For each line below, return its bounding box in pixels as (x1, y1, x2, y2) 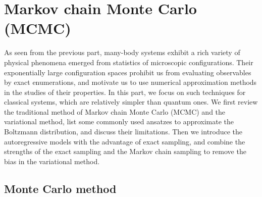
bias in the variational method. (4, 156, 100, 166)
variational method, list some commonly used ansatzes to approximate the (4, 116, 234, 127)
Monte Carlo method (4, 180, 117, 196)
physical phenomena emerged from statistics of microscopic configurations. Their (4, 57, 253, 67)
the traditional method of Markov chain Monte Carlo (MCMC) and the (4, 106, 226, 117)
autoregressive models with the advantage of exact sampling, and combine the (4, 136, 245, 146)
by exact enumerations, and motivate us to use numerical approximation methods (4, 77, 257, 87)
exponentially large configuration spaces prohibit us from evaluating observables (4, 67, 251, 77)
